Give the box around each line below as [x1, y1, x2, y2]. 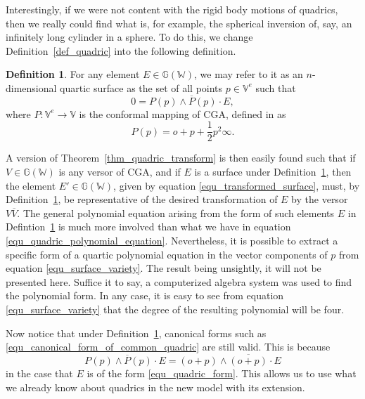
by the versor [291, 192, 348, 207]
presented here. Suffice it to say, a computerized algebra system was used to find [6, 274, 352, 289]
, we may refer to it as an [193, 67, 303, 81]
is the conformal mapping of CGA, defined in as [79, 106, 286, 121]
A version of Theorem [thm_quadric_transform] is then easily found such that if [6, 150, 356, 165]
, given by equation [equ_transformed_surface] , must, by [113, 178, 360, 192]
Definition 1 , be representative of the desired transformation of [6, 192, 278, 207]
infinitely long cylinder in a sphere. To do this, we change [6, 30, 253, 44]
